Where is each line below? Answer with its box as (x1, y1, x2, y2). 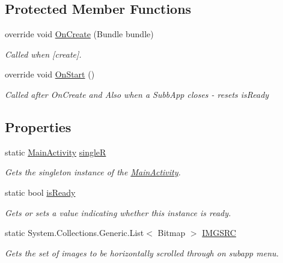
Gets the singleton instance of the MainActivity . (5, 166, 181, 178)
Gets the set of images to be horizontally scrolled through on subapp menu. (5, 246, 279, 259)
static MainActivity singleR (5, 145, 106, 158)
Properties (5, 117, 72, 136)
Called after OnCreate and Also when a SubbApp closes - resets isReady (5, 88, 269, 100)
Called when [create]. (5, 47, 82, 60)
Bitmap (157, 226, 186, 239)
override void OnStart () (5, 68, 95, 80)
